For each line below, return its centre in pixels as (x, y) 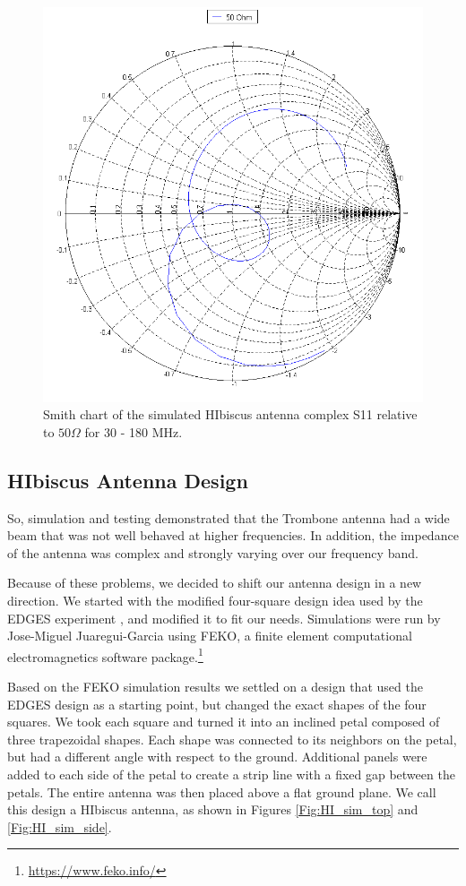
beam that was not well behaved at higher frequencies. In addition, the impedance (233, 535)
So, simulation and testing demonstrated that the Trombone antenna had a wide (229, 517)
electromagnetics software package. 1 (105, 655)
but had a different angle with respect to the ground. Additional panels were (217, 757)
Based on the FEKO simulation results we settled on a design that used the (215, 686)
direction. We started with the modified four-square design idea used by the (215, 600)
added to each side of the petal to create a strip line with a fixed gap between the (231, 774)
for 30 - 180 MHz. (134, 431)
